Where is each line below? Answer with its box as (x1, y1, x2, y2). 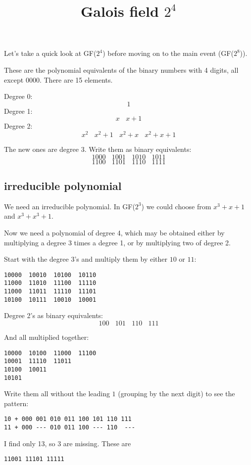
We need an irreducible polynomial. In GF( (4, 201, 135, 211)
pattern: (4, 398, 29, 408)
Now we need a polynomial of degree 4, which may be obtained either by (4, 228, 225, 237)
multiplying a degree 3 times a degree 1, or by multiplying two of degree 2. (4, 237, 231, 247)
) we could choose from (141, 201, 211, 211)
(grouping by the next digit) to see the (118, 388, 235, 399)
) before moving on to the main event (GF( (102, 48, 234, 58)
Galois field (81, 1, 159, 21)
